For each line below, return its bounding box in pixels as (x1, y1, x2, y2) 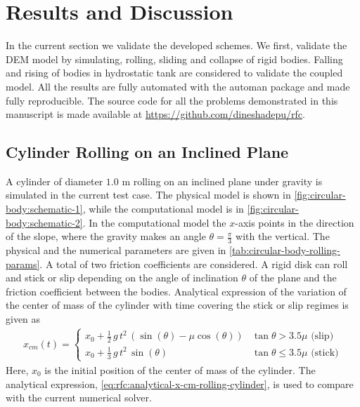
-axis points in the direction (235, 215, 354, 229)
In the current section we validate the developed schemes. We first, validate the (6, 38, 347, 53)
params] (6, 256, 40, 271)
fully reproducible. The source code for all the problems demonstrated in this (6, 93, 338, 107)
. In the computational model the (82, 215, 226, 229)
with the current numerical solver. (6, 390, 152, 405)
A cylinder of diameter (6, 173, 103, 188)
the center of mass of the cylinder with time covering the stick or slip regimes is (6, 298, 349, 312)
